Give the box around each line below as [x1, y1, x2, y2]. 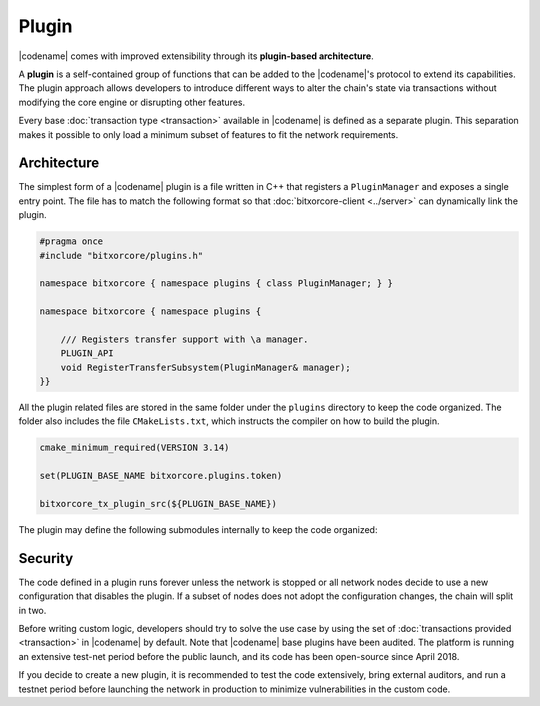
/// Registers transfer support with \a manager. [60, 333, 309, 345]
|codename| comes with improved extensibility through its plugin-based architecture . [18, 50, 374, 62]
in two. [18, 604, 47, 616]
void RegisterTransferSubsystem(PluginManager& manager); [60, 361, 351, 373]
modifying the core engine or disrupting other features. [18, 96, 246, 108]
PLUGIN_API [60, 348, 114, 359]
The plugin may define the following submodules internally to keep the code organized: [18, 523, 378, 535]
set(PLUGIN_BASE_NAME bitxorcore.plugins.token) [39, 470, 283, 482]
